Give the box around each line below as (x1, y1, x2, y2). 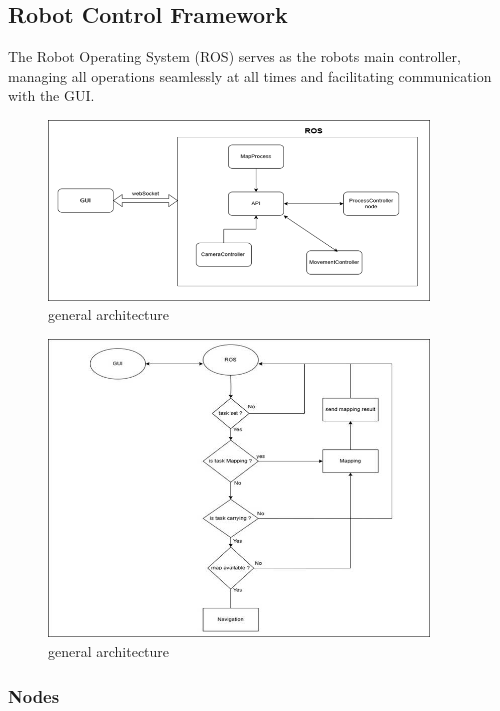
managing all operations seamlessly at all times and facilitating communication (8, 65, 492, 86)
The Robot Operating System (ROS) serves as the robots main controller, (8, 46, 461, 67)
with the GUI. (8, 85, 95, 106)
